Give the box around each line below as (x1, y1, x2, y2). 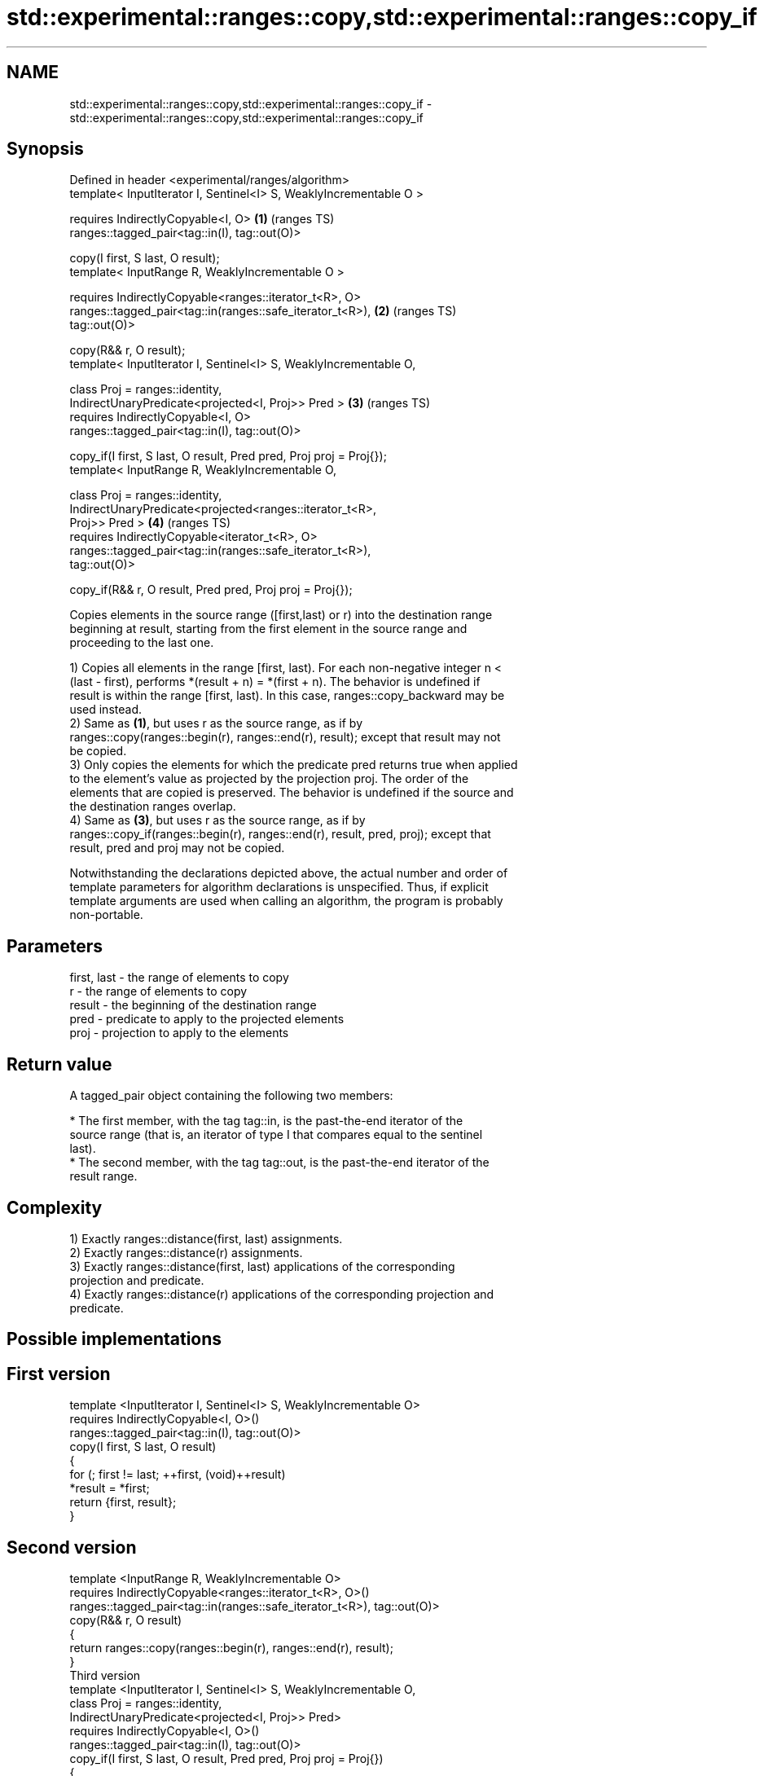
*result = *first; (69, 1481, 150, 1496)
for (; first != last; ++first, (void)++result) (69, 1467, 286, 1482)
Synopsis (7, 138, 84, 160)
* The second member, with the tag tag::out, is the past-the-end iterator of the (69, 1155, 490, 1170)
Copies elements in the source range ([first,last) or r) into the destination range (69, 608, 493, 622)
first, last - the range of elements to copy (69, 970, 289, 985)
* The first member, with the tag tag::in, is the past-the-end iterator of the (69, 1114, 463, 1128)
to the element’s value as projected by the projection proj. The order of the (69, 772, 469, 786)
